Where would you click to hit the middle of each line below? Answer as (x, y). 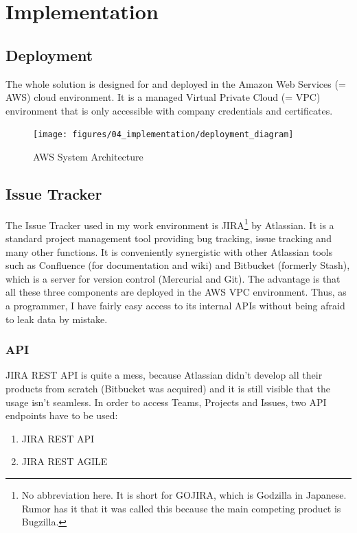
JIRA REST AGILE (65, 461)
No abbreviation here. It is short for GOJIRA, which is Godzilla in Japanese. (184, 495)
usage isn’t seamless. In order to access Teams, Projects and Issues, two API (166, 402)
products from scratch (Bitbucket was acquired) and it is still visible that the (168, 389)
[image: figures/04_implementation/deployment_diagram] (163, 135)
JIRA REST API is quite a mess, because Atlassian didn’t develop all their (164, 375)
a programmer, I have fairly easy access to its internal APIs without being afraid (175, 306)
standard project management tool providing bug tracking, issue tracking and (169, 238)
